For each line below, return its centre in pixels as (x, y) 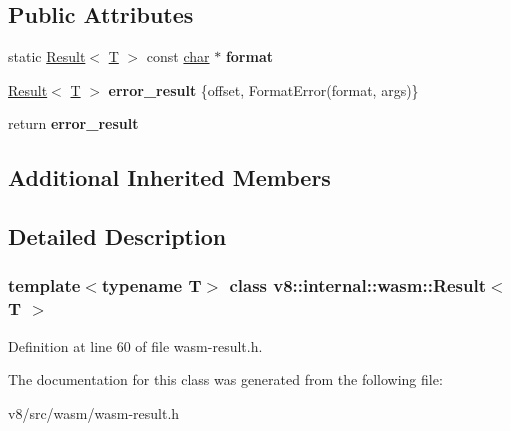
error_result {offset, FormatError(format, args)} (263, 89)
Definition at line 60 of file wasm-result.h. (135, 345)
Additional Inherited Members (169, 177)
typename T (151, 285)
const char (178, 56)
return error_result (73, 123)
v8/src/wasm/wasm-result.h (94, 412)
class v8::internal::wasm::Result (358, 285)
